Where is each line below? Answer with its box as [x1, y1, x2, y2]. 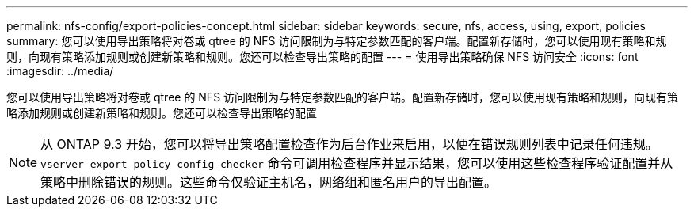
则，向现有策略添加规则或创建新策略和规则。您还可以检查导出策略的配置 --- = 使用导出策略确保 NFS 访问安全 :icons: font [6, 50, 639, 63]
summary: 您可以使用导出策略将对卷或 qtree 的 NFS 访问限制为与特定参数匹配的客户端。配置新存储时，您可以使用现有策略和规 [6, 34, 667, 48]
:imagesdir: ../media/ [6, 64, 114, 78]
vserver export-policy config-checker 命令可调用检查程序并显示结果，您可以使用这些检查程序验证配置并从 [40, 155, 673, 171]
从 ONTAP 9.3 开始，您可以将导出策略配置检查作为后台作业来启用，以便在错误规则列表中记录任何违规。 [40, 136, 658, 152]
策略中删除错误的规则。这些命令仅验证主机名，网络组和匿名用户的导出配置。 [40, 174, 498, 190]
